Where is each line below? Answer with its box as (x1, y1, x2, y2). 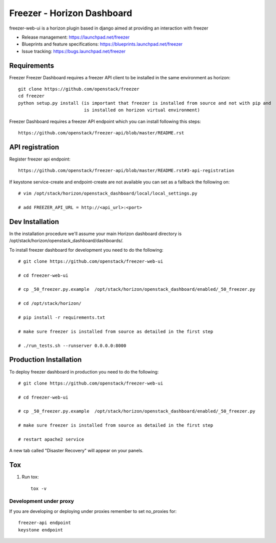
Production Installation (9, 355, 82, 364)
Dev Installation (9, 217, 59, 226)
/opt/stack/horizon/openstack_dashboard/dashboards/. (9, 238, 123, 244)
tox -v (30, 485, 47, 491)
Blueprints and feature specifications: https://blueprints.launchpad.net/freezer (21, 41, 183, 47)
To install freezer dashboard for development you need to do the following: (9, 247, 163, 253)
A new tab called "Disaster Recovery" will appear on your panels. (9, 448, 143, 454)
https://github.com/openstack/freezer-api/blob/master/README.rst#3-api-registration (18, 168, 234, 173)
